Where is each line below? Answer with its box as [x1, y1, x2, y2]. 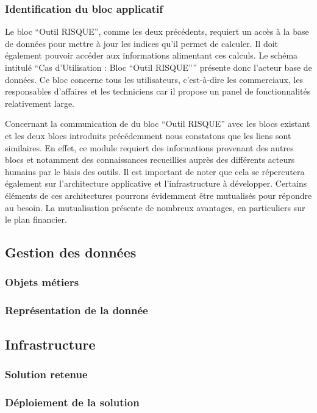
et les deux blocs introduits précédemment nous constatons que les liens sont [5, 129, 291, 142]
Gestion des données [5, 243, 137, 262]
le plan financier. [5, 213, 67, 226]
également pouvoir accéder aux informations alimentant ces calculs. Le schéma [5, 49, 298, 62]
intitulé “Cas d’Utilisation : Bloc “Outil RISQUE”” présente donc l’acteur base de [5, 61, 312, 73]
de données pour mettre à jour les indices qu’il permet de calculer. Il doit [5, 37, 279, 49]
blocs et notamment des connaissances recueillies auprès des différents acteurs [5, 153, 295, 166]
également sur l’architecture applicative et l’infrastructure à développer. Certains [5, 177, 307, 190]
